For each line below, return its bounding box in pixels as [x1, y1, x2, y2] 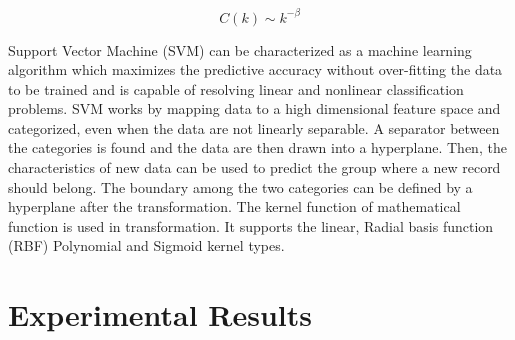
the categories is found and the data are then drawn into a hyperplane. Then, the [8, 137, 507, 158]
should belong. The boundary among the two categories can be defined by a [8, 176, 473, 197]
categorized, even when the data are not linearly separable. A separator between [8, 117, 500, 138]
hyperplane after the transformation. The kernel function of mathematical [8, 196, 461, 217]
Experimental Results [8, 294, 312, 335]
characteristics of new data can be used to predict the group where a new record [8, 157, 501, 178]
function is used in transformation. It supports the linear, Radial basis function [8, 215, 494, 236]
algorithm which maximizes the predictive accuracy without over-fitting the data [8, 59, 503, 80]
